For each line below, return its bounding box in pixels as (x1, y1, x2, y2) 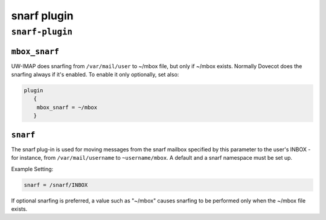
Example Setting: (11, 165, 54, 172)
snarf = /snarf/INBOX (24, 181, 88, 188)
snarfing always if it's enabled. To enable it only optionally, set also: (11, 71, 179, 78)
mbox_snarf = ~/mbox (36, 104, 98, 111)
